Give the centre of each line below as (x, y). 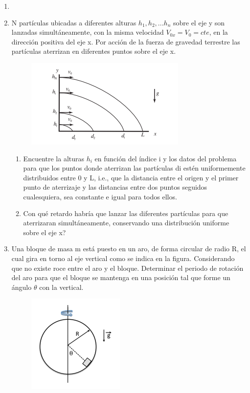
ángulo (22, 287)
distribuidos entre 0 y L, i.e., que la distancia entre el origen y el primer (131, 177)
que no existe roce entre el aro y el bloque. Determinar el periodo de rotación (127, 268)
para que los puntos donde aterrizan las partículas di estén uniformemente (134, 168)
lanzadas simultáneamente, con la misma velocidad (88, 32)
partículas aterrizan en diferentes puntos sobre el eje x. (94, 51)
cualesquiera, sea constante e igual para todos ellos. (100, 196)
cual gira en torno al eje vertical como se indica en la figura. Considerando (123, 258)
